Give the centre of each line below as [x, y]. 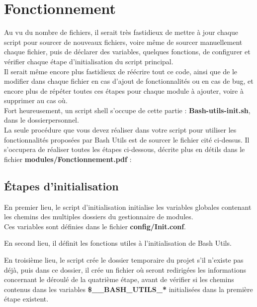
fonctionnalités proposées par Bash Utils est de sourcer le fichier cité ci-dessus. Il [127, 139]
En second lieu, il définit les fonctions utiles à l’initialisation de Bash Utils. [118, 243]
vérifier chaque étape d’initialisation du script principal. [89, 61]
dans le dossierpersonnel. [42, 120]
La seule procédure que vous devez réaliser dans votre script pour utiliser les [120, 130]
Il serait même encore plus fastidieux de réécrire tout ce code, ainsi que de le [121, 71]
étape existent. [26, 299]
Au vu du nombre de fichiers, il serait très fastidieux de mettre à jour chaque [121, 32]
